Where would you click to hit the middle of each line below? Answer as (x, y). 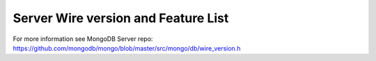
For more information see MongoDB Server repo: (83, 39)
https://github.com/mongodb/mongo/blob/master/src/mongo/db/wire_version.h (127, 48)
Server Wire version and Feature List (121, 18)
